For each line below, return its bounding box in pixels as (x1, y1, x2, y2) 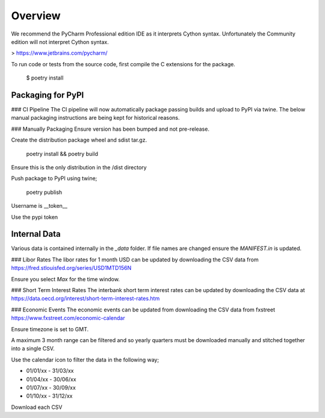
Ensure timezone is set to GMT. (11, 325, 89, 332)
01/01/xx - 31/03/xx (26, 367, 74, 375)
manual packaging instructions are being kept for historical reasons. (11, 114, 180, 122)
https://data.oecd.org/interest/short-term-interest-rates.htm (11, 295, 160, 302)
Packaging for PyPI (11, 90, 84, 100)
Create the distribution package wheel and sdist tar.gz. (11, 136, 147, 144)
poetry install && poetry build (26, 150, 99, 157)
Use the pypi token (11, 213, 58, 220)
